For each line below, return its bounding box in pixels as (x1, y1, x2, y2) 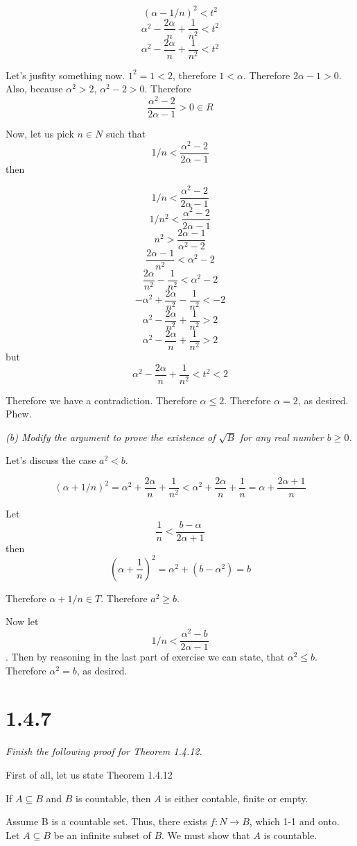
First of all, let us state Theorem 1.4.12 (6, 768, 173, 782)
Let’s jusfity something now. (6, 67, 125, 82)
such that (105, 126, 146, 140)
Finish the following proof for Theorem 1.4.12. (6, 744, 202, 758)
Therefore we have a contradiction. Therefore (6, 392, 197, 407)
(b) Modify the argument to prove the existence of (6, 429, 216, 444)
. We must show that (162, 827, 250, 842)
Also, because (6, 81, 63, 96)
